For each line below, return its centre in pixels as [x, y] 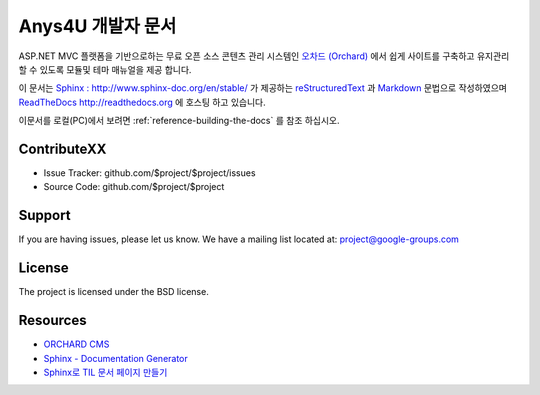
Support [44, 215]
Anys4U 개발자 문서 [97, 26]
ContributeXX [62, 148]
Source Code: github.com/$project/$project [134, 187]
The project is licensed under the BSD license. [113, 292]
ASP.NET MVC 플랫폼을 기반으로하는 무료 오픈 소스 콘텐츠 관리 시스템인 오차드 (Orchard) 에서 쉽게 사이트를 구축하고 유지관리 [264, 56]
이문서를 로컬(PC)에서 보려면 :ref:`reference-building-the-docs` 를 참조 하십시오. [179, 121]
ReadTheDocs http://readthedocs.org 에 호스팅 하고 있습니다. [142, 102]
